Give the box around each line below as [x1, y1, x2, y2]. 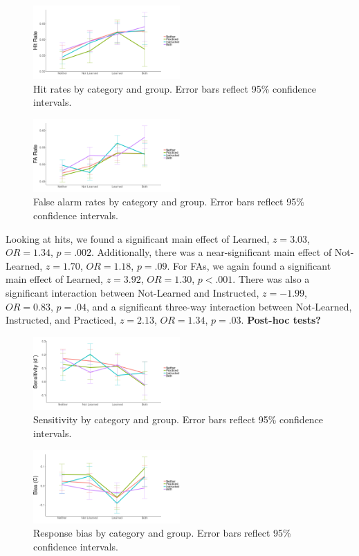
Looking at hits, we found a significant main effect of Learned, [6, 231, 270, 245]
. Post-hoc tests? [241, 313, 321, 327]
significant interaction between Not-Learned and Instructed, [6, 285, 259, 299]
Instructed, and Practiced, [6, 313, 117, 327]
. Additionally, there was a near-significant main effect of [91, 245, 332, 259]
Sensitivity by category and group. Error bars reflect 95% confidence [33, 412, 324, 427]
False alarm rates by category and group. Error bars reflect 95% [33, 194, 304, 209]
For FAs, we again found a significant [173, 258, 331, 272]
